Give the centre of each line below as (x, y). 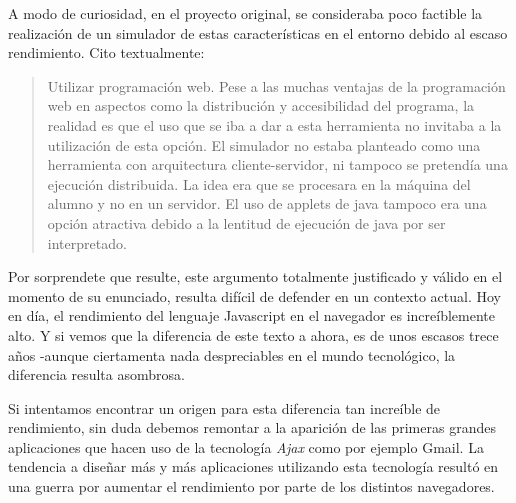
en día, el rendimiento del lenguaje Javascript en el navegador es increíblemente (251, 315)
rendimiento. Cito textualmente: (106, 52)
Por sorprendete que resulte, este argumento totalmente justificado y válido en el (255, 276)
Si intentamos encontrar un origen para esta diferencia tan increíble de (224, 407)
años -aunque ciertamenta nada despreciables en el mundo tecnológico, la (232, 354)
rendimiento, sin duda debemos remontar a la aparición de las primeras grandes (252, 427)
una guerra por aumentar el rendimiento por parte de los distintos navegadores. (251, 486)
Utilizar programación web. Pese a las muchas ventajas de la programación (276, 85)
